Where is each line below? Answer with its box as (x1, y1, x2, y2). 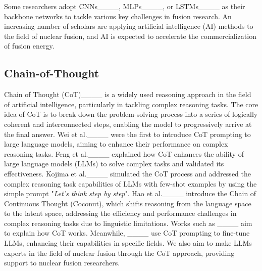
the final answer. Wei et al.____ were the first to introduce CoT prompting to (4, 128, 251, 139)
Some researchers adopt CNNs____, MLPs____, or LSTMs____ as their (4, 1, 245, 11)
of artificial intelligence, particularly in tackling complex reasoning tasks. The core (4, 99, 258, 109)
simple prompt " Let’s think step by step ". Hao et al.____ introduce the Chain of (4, 188, 256, 199)
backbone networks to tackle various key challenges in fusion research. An (4, 11, 232, 21)
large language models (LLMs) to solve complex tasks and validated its (4, 158, 224, 169)
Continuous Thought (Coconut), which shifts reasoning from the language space (4, 198, 251, 208)
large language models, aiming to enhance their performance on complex (4, 139, 228, 149)
